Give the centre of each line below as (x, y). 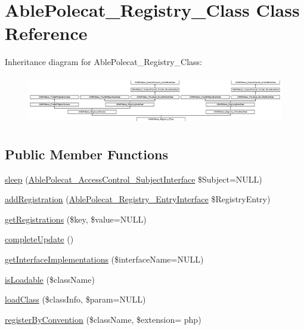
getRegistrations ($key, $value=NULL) (76, 219)
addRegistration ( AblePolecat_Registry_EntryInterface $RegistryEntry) (138, 199)
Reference (46, 33)
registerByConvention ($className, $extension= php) (103, 319)
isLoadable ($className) (50, 279)
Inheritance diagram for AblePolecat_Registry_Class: (103, 62)
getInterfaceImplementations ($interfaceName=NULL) (104, 259)
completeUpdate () (39, 239)
